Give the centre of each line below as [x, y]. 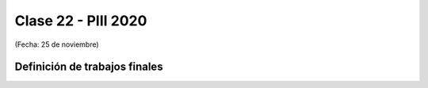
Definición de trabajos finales [89, 67]
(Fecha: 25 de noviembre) [57, 44]
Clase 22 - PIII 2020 [81, 21]
